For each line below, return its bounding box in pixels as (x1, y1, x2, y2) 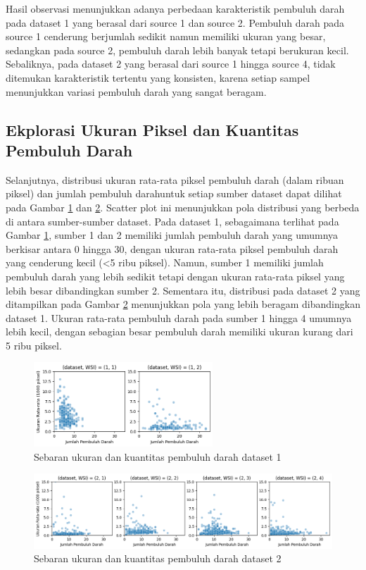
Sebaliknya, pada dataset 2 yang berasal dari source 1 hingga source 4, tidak (6, 56, 336, 71)
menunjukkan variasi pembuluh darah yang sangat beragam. (6, 84, 267, 99)
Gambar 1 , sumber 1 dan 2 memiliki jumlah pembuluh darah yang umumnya (6, 228, 339, 242)
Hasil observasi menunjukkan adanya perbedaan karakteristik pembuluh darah (6, 1, 345, 16)
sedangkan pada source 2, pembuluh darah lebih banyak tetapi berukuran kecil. (6, 42, 349, 57)
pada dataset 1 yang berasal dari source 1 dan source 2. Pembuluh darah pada (6, 15, 344, 30)
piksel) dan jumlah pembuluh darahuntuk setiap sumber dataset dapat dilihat (6, 186, 342, 201)
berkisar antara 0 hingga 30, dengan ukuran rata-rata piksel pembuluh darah (6, 241, 339, 256)
